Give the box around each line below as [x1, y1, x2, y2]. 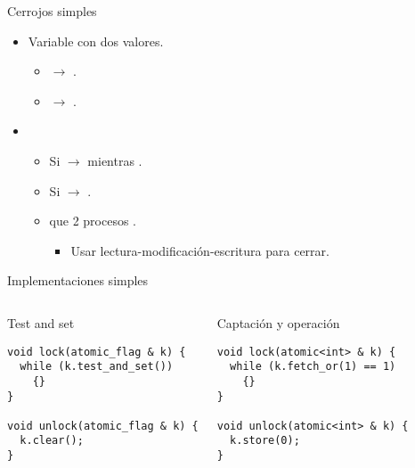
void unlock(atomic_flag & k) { [7, 419, 199, 432]
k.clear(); [20, 434, 84, 447]
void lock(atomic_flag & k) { [7, 345, 186, 358]
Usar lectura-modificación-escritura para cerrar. [70, 241, 330, 259]
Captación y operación [216, 313, 340, 332]
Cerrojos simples [7, 2, 97, 20]
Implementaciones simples [7, 271, 149, 290]
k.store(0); [230, 434, 300, 447]
